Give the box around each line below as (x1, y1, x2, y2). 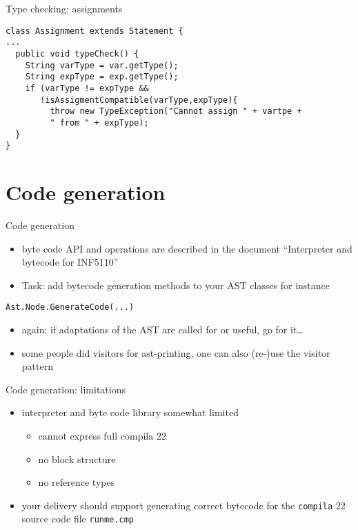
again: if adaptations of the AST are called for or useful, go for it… (21, 322, 304, 336)
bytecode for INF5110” (21, 255, 119, 269)
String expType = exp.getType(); (25, 72, 179, 82)
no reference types (38, 475, 115, 489)
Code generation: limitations (6, 382, 126, 396)
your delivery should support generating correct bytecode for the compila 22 (21, 498, 346, 512)
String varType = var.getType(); (25, 60, 179, 70)
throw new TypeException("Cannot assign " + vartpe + (50, 106, 302, 117)
